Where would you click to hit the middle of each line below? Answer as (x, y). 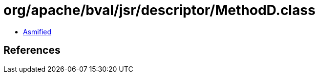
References (32, 50)
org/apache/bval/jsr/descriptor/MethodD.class (159, 10)
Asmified (37, 31)
